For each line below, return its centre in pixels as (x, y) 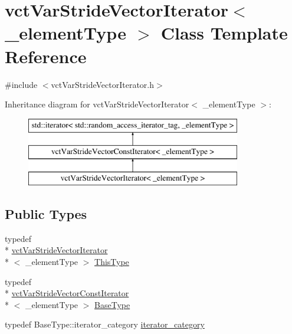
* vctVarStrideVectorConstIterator (67, 293)
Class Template (224, 33)
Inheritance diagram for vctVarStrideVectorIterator (97, 104)
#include (21, 84)
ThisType (112, 262)
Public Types (46, 214)
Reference (46, 56)
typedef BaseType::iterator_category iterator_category (105, 324)
